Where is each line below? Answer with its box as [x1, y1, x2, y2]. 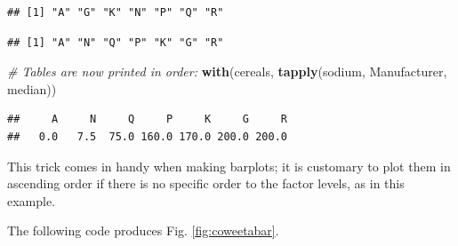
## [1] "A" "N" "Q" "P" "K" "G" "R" [7, 36, 224, 49]
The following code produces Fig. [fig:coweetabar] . [7, 221, 279, 240]
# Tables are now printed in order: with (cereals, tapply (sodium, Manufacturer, [7, 62, 447, 81]
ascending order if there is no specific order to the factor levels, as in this [7, 174, 405, 193]
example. [7, 191, 56, 210]
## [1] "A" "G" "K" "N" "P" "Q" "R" [7, 6, 224, 19]
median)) [7, 79, 57, 98]
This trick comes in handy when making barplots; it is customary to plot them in [7, 156, 451, 175]
